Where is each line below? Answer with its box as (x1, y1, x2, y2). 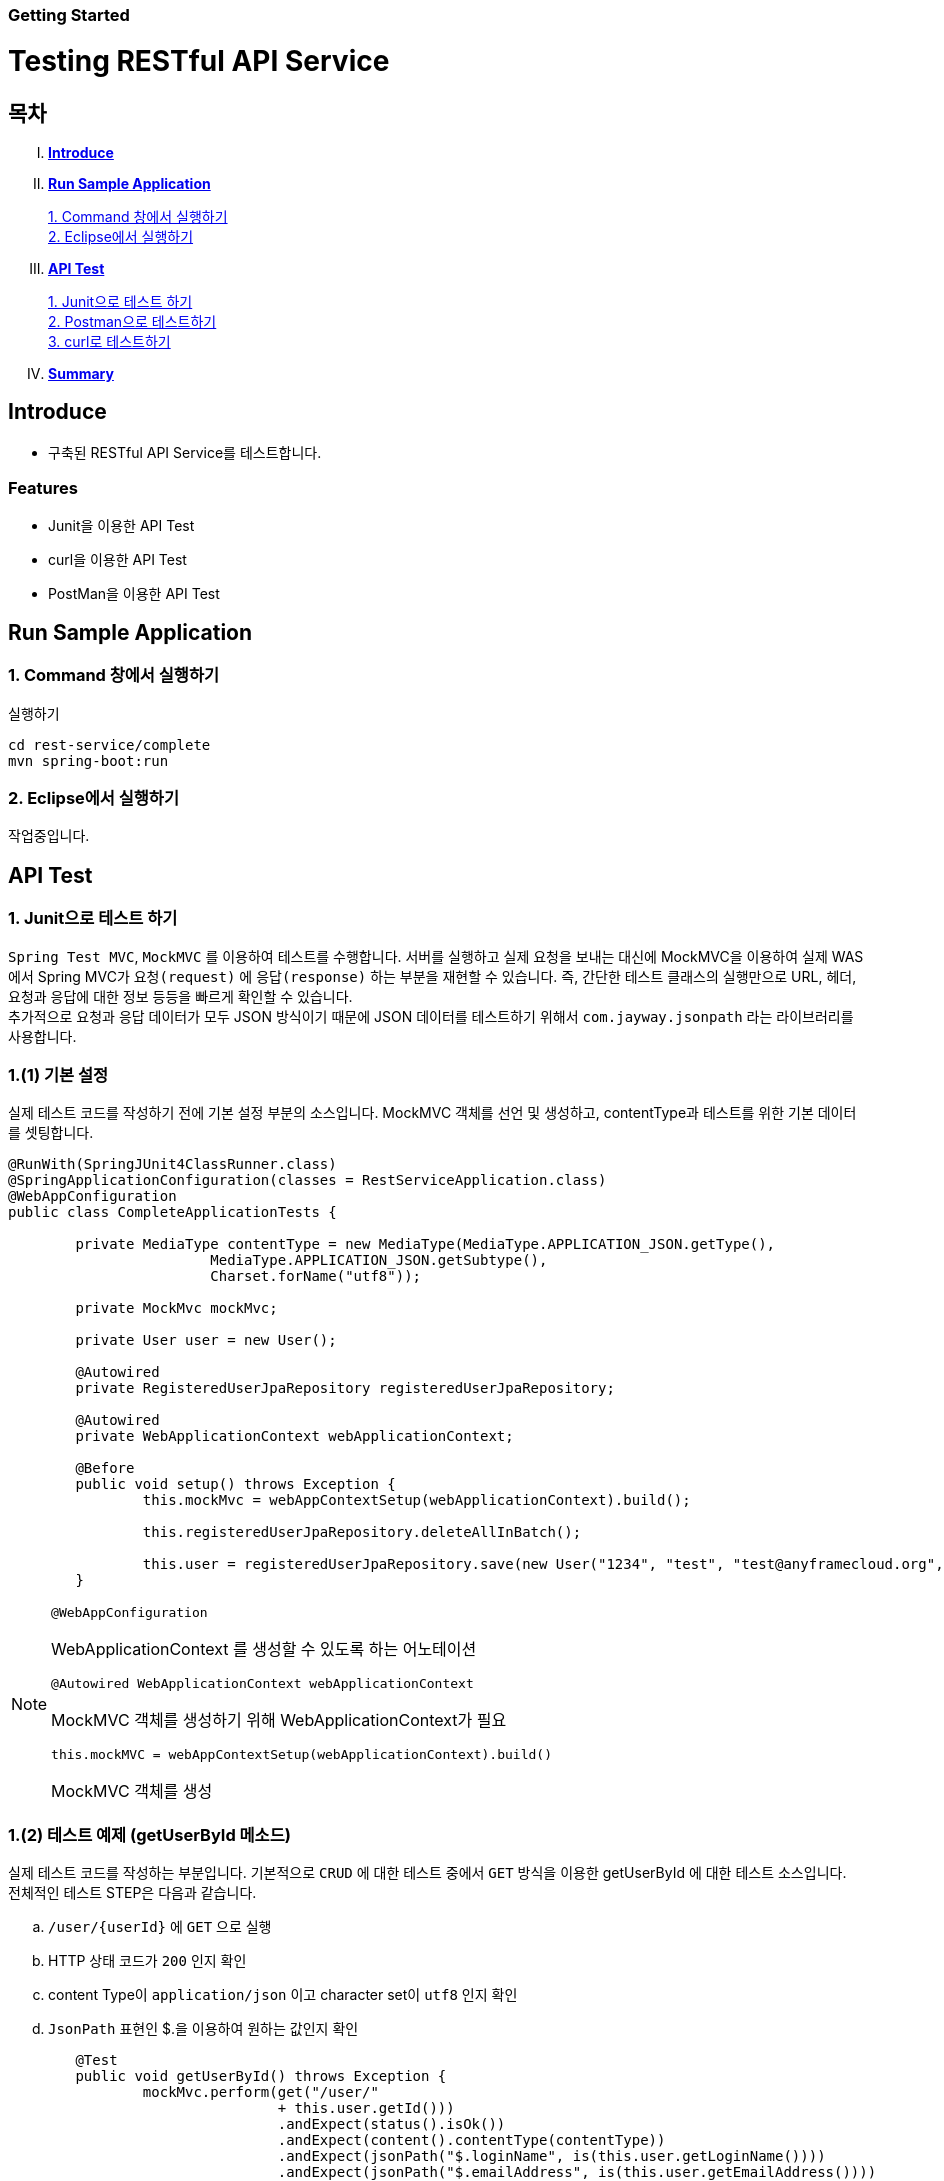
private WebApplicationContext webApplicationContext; (75, 1428, 514, 1445)
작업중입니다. (8, 827, 90, 845)
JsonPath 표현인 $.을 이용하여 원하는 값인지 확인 (48, 2020, 359, 2038)
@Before (75, 1460, 135, 1477)
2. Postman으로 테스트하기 (48, 312, 217, 330)
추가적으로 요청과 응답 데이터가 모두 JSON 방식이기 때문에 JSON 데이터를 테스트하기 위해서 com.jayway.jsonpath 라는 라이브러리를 (8, 1007, 854, 1025)
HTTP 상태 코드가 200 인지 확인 (48, 1952, 247, 1970)
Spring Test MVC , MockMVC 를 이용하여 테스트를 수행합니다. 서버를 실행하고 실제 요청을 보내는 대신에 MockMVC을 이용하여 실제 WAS (8, 947, 864, 965)
